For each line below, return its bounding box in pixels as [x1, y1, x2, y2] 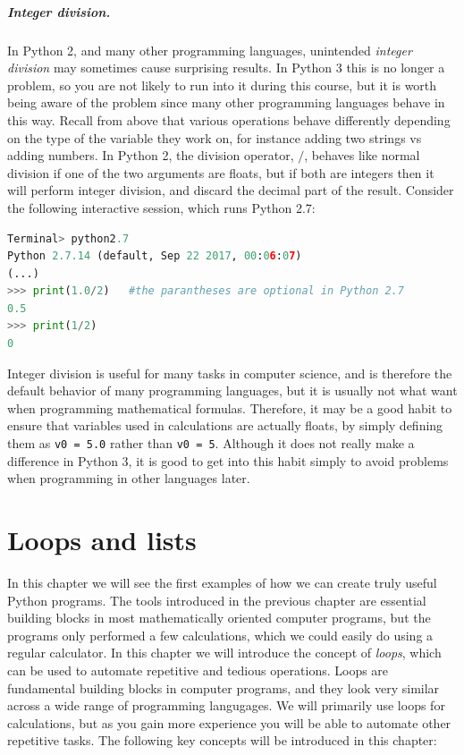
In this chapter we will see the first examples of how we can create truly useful [7, 573, 437, 591]
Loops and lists [7, 522, 197, 558]
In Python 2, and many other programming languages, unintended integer [7, 40, 412, 59]
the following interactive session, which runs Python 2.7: [7, 198, 316, 216]
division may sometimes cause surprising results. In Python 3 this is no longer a [7, 58, 445, 77]
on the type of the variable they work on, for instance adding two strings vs [7, 128, 422, 147]
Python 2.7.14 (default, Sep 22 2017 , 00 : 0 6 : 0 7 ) [7, 250, 302, 263]
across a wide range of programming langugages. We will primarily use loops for [7, 696, 445, 715]
